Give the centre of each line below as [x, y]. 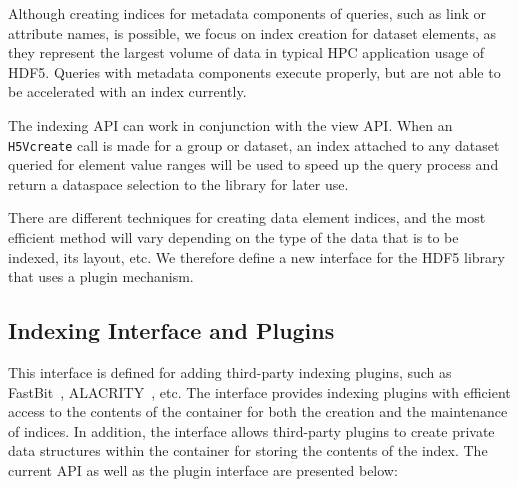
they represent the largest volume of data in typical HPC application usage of [246, 52]
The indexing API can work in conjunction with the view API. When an [230, 124]
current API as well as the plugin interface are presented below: [203, 469]
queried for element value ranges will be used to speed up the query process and [253, 164]
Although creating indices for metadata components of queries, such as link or [247, 13]
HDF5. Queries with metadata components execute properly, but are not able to [254, 71]
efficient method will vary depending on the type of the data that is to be [233, 237]
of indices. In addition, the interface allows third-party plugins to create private [251, 430]
